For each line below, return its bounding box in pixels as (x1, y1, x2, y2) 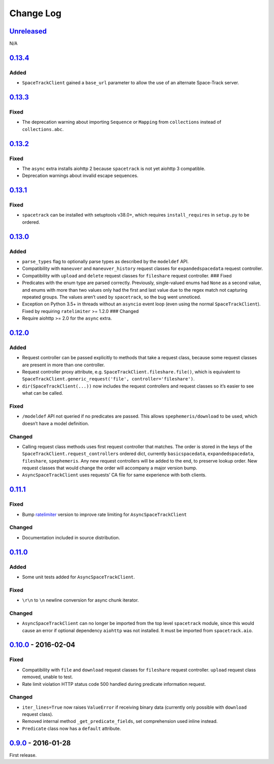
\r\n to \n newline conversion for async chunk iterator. (22, 597, 139, 603)
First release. (9, 752, 37, 758)
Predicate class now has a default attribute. (22, 725, 121, 732)
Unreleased (9, 27, 47, 36)
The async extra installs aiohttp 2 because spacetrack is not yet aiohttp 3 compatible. (22, 165, 205, 171)
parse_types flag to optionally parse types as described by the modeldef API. (22, 259, 189, 265)
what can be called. (22, 390, 63, 396)
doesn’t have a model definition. (22, 420, 89, 426)
